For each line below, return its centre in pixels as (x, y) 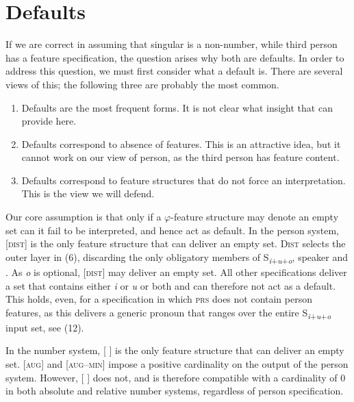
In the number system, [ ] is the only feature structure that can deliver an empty (175, 350)
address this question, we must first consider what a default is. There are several (174, 71)
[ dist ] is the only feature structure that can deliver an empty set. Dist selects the (176, 243)
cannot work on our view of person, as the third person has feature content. (180, 157)
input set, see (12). (45, 327)
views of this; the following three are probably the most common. (142, 84)
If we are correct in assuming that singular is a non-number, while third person (172, 44)
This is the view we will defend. (88, 193)
